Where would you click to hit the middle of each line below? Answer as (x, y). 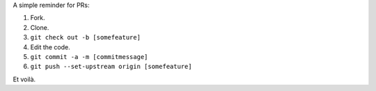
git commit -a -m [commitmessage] (89, 57)
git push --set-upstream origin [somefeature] (111, 67)
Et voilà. (24, 79)
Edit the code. (50, 47)
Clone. (40, 27)
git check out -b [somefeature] (85, 38)
